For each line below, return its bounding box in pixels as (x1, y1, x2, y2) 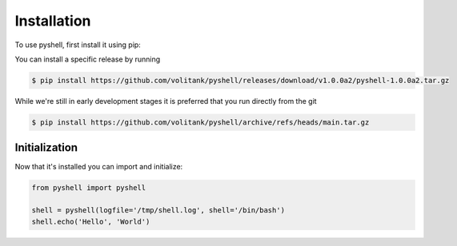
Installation (14, 12, 91, 30)
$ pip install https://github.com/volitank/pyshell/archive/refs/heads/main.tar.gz (31, 117, 370, 127)
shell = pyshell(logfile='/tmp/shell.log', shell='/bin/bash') (31, 206, 286, 215)
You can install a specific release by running (14, 54, 161, 64)
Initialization (14, 141, 78, 155)
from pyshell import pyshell (31, 184, 146, 192)
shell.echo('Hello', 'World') (31, 216, 150, 226)
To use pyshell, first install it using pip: (14, 40, 142, 50)
